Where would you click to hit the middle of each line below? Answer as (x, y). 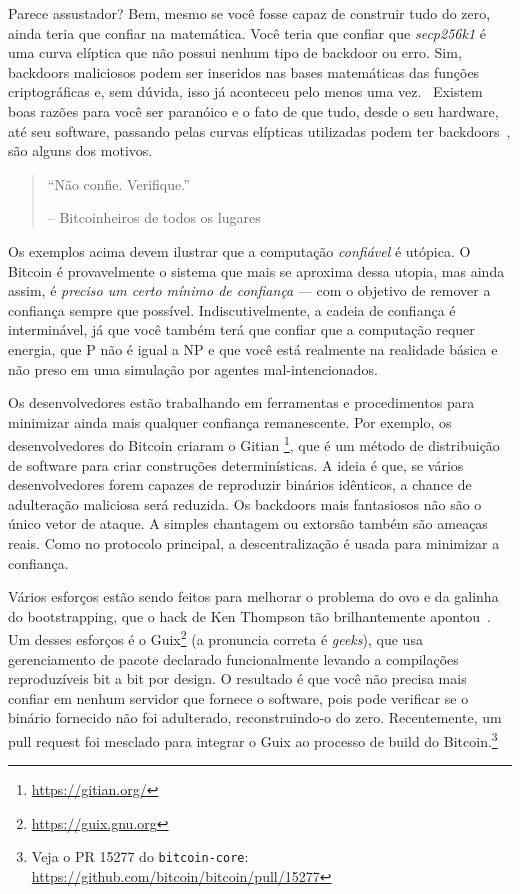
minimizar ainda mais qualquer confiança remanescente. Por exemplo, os (230, 421)
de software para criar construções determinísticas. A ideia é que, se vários (236, 464)
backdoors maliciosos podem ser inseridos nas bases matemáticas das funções (244, 71)
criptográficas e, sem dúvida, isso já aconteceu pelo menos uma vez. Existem (245, 91)
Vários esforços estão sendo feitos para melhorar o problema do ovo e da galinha (253, 596)
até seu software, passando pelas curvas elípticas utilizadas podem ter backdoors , (259, 130)
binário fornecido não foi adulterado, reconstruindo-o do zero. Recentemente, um (255, 717)
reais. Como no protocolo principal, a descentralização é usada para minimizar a (254, 542)
